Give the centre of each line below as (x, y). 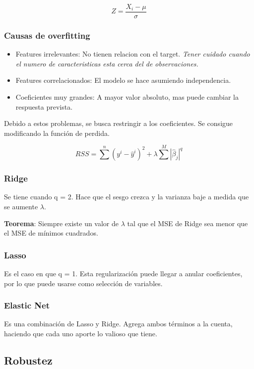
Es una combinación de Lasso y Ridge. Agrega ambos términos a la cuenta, (118, 324)
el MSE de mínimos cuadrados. (51, 233)
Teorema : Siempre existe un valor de (62, 223)
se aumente (21, 207)
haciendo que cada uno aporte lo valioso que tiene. (81, 334)
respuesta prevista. (44, 106)
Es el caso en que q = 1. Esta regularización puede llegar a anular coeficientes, (123, 274)
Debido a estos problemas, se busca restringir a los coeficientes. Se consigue (119, 123)
